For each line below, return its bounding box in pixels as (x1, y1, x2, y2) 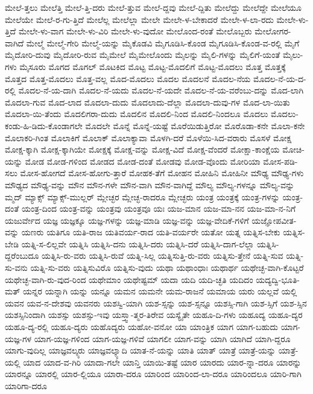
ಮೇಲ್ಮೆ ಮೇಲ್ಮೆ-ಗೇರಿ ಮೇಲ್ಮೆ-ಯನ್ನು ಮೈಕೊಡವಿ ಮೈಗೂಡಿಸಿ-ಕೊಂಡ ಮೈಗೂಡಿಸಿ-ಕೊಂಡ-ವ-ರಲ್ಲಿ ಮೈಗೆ (26, 36, 300, 49)
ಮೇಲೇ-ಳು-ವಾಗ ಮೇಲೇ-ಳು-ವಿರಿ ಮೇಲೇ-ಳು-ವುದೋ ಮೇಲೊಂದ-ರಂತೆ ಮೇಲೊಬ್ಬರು (18, 25, 252, 37)
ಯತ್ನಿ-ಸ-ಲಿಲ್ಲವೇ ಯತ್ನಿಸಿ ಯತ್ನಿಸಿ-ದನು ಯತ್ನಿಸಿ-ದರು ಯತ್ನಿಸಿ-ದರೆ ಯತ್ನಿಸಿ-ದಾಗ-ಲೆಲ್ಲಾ (21, 237, 255, 250)
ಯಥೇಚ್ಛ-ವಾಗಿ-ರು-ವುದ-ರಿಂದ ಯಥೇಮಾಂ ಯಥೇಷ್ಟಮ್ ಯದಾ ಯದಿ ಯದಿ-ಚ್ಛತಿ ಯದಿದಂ (5, 273, 253, 285)
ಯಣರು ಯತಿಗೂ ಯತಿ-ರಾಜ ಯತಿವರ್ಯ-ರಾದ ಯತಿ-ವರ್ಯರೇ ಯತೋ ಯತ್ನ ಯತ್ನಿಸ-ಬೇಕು (21, 226, 280, 238)
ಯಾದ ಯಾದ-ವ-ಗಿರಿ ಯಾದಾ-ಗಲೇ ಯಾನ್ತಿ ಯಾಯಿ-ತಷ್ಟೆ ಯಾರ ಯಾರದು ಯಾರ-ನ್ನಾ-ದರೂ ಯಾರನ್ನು (23, 355, 302, 368)
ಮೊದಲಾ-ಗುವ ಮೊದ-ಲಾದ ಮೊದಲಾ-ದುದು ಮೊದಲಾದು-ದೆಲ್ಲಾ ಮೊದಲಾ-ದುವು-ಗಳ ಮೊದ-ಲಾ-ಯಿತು (5, 95, 290, 108)
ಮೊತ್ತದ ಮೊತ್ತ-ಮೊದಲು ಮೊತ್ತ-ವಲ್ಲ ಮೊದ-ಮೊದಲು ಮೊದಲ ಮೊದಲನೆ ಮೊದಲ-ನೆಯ (5, 72, 251, 84)
